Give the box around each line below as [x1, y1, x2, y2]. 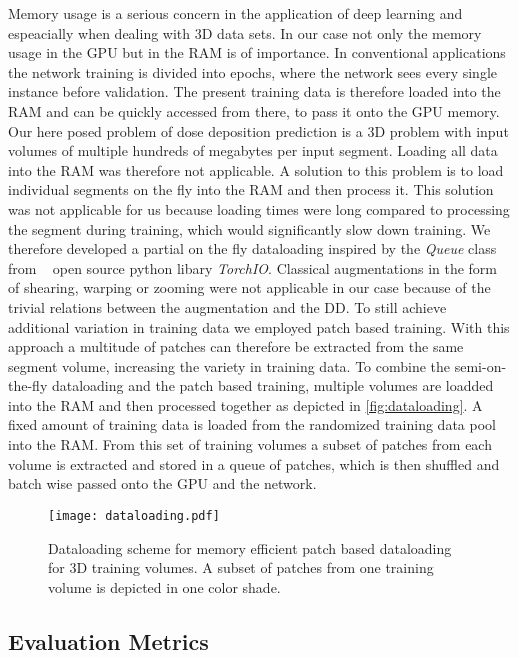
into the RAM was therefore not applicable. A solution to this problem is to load [8, 159, 504, 180]
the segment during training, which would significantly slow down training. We [8, 218, 491, 239]
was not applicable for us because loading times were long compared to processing [8, 198, 510, 219]
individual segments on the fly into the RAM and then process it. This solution [8, 179, 494, 200]
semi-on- [454, 355, 507, 376]
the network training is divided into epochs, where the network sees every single [8, 61, 497, 82]
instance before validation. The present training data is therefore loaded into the [8, 81, 501, 102]
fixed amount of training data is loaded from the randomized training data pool [8, 414, 496, 435]
